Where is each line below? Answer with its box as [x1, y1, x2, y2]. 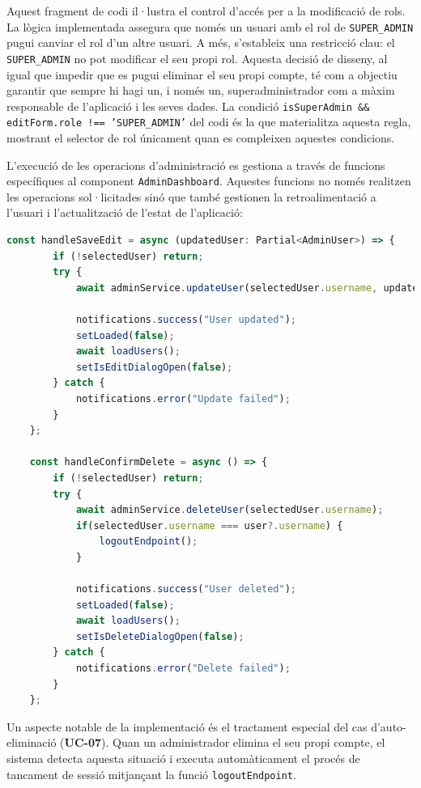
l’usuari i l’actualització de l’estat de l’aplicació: [6, 204, 243, 221]
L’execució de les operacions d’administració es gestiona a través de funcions [6, 156, 385, 173]
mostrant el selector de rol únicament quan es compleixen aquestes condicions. [6, 129, 395, 146]
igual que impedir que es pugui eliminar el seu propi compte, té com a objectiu [6, 66, 398, 83]
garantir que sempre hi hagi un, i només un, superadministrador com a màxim [6, 82, 395, 99]
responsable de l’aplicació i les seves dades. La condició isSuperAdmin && [6, 97, 370, 114]
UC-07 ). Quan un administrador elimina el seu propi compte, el [64, 734, 385, 751]
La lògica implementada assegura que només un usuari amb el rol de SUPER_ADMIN [6, 18, 414, 35]
